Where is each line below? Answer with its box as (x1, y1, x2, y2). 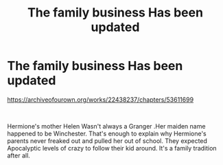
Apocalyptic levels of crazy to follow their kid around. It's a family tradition (7, 144, 218, 152)
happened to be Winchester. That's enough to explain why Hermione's (7, 129, 207, 137)
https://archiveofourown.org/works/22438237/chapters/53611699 (7, 95, 194, 104)
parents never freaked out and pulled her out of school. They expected (7, 136, 208, 145)
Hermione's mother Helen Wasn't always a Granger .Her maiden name (7, 122, 206, 130)
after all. (7, 151, 31, 159)
